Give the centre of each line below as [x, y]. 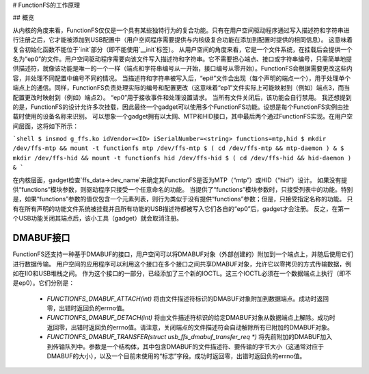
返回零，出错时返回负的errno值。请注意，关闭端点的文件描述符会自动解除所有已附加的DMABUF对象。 [190, 327]
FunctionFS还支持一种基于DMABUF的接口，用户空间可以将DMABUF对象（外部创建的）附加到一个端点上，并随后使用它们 [183, 254]
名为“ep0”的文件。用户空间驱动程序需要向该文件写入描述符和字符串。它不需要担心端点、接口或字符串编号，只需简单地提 [182, 59]
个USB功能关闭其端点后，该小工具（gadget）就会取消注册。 [97, 219]
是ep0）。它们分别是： [44, 283]
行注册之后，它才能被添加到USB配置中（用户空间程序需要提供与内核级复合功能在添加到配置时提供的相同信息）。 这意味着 [183, 40]
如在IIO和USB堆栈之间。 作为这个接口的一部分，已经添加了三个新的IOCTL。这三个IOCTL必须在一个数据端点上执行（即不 [182, 273]
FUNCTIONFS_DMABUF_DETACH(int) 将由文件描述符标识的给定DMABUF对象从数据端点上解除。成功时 [191, 318]
